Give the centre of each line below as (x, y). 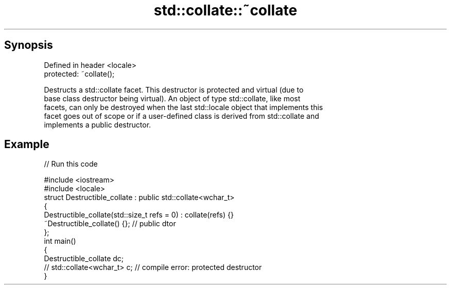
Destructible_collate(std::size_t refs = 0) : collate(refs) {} (139, 215)
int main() (60, 241)
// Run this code (71, 164)
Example (27, 144)
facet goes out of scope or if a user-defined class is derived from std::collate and (181, 116)
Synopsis (29, 45)
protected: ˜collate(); (79, 74)
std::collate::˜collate (225, 10)
